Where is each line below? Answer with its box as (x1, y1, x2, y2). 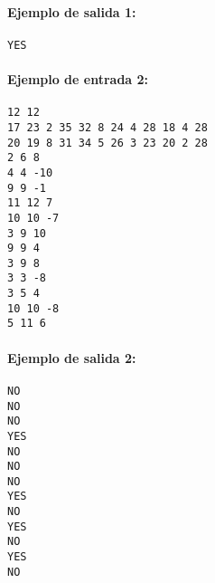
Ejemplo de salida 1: (7, 2, 136, 21)
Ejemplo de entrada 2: (7, 70, 149, 89)
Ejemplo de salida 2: (7, 348, 136, 367)
